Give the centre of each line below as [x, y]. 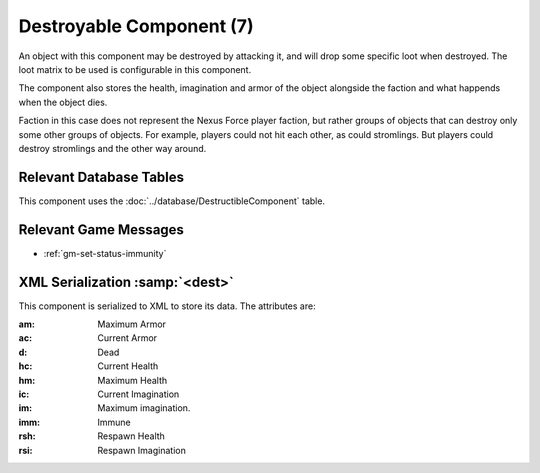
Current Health [128, 366]
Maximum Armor [132, 324]
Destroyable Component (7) [136, 26]
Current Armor [127, 338]
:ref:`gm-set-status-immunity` [105, 253]
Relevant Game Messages [101, 229]
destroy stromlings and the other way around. [112, 148]
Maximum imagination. [144, 408]
